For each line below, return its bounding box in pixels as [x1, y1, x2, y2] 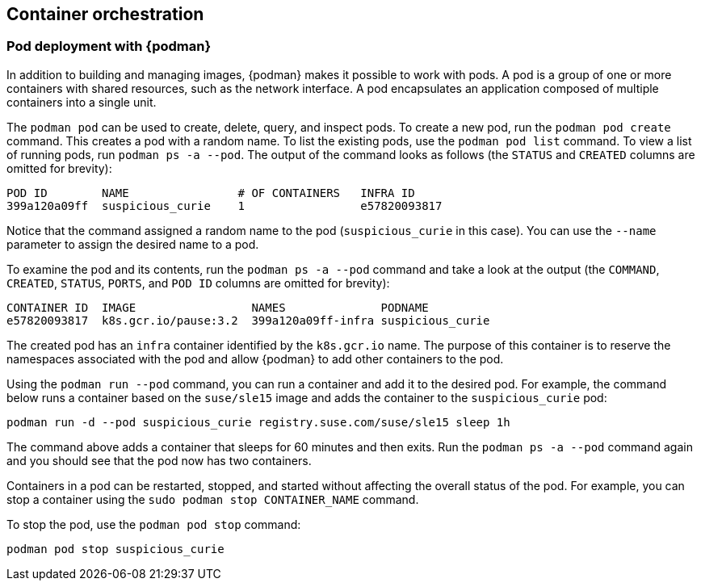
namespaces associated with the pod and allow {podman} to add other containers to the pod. [6, 351, 504, 366]
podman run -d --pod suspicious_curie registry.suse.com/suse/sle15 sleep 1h [6, 415, 510, 429]
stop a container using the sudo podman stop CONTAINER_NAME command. [6, 492, 419, 506]
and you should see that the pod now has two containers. [6, 453, 312, 468]
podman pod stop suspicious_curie [6, 542, 225, 556]
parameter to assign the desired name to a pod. [6, 237, 259, 251]
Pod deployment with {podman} [6, 38, 212, 55]
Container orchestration [6, 4, 204, 24]
